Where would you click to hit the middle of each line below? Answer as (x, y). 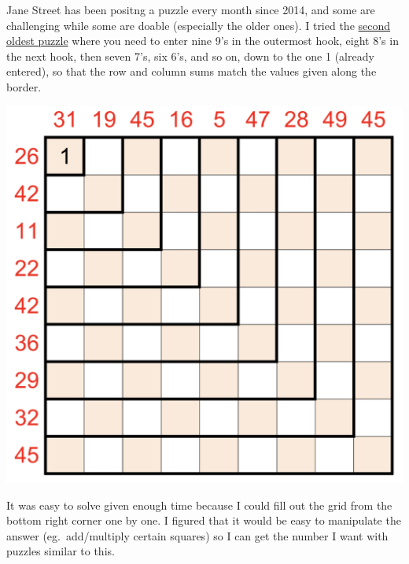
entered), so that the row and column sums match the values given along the (192, 71)
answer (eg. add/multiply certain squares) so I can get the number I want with (197, 535)
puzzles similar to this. (61, 551)
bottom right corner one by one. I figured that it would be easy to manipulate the (204, 520)
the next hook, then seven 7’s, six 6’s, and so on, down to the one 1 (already (190, 56)
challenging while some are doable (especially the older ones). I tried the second (199, 25)
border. (24, 86)
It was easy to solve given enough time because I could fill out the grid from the (199, 505)
